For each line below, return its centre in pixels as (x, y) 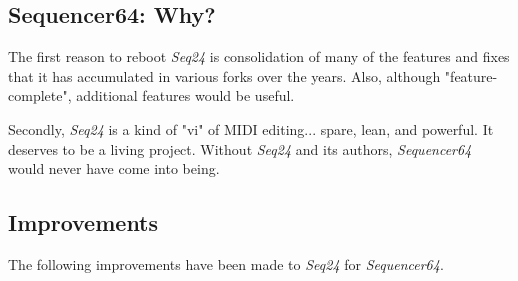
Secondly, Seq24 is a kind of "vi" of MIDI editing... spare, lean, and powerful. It (251, 128)
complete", (40, 95)
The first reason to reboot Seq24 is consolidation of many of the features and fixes (259, 56)
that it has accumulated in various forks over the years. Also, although (224, 75)
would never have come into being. (114, 168)
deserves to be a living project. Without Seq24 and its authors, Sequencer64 (240, 148)
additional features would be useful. (185, 95)
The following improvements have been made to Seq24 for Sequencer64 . (226, 263)
